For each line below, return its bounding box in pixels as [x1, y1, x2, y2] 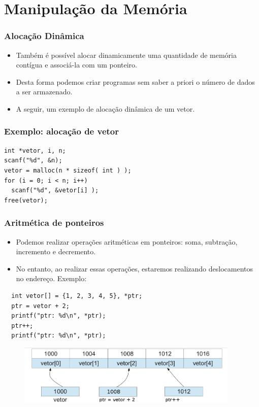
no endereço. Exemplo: [16, 273, 87, 284]
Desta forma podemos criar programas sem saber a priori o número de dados [16, 76, 255, 87]
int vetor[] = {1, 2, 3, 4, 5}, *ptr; [11, 292, 143, 299]
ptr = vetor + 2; [11, 302, 70, 310]
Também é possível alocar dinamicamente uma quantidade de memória [16, 49, 237, 60]
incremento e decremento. [16, 246, 96, 257]
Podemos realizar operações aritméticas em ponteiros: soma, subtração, [16, 236, 238, 247]
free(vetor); [4, 196, 48, 204]
